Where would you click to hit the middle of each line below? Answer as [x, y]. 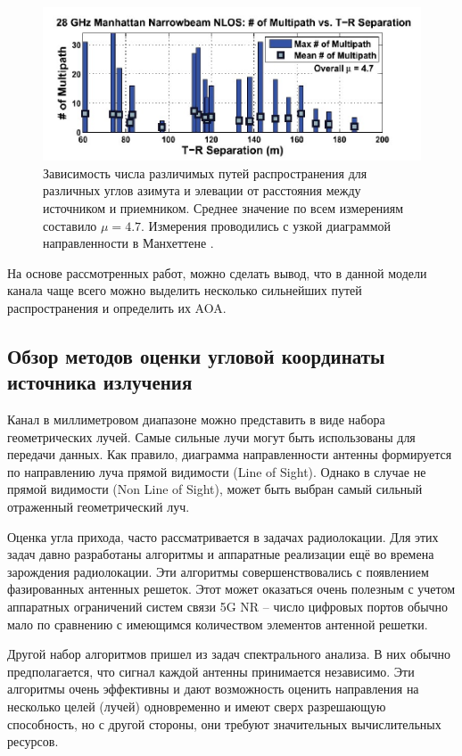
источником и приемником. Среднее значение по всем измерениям [223, 207]
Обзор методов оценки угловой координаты [196, 355]
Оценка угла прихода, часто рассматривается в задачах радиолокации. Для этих [223, 536]
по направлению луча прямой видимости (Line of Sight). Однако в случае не [217, 471]
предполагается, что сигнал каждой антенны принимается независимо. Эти [211, 671]
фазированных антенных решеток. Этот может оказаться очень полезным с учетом [231, 589]
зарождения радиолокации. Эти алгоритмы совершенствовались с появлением [218, 571]
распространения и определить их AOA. [117, 307]
